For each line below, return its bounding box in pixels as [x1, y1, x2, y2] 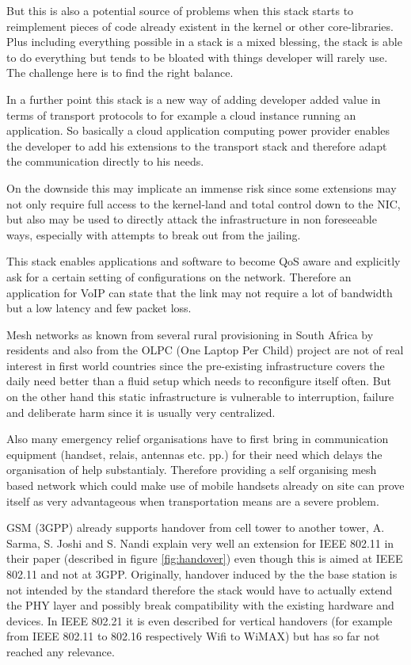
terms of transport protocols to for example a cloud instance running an [6, 106, 356, 123]
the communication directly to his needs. [6, 153, 204, 170]
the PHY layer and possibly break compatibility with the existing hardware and [6, 597, 394, 613]
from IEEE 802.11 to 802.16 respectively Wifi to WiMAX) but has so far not [6, 628, 380, 644]
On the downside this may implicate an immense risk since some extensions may [6, 179, 397, 196]
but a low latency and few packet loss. [6, 300, 192, 316]
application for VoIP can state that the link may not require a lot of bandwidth [6, 284, 393, 300]
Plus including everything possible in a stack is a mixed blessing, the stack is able [6, 33, 402, 50]
